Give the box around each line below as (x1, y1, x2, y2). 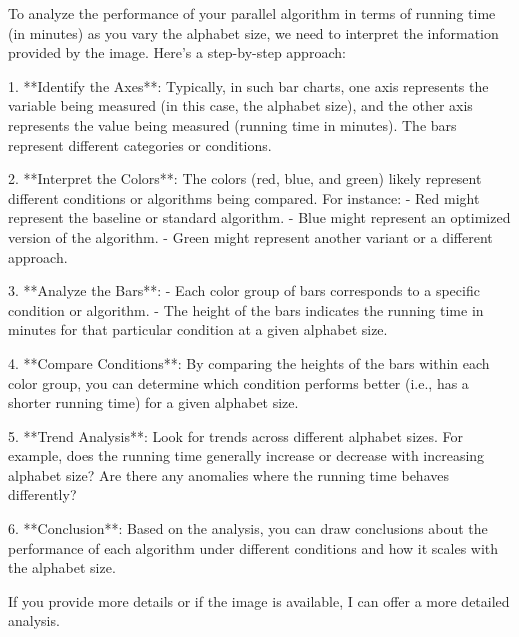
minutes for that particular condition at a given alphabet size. (8, 319, 388, 340)
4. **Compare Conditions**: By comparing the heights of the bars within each (8, 352, 490, 373)
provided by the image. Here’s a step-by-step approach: (8, 42, 346, 63)
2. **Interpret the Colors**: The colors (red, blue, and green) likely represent (8, 168, 482, 189)
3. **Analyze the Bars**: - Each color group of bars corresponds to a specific (8, 280, 480, 301)
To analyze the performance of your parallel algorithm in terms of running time (8, 3, 496, 23)
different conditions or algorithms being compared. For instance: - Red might (8, 187, 480, 208)
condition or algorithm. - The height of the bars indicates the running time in (8, 299, 484, 320)
